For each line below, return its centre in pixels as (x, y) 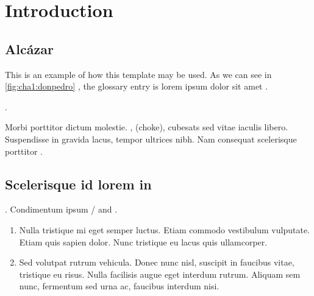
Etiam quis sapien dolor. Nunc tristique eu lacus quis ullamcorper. (143, 241)
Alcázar (29, 48)
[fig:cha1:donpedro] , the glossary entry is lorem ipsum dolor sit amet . (137, 86)
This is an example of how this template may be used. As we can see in (138, 74)
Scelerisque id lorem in (78, 184)
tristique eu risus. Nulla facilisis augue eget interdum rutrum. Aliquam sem (160, 274)
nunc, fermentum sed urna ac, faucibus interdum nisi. (119, 286)
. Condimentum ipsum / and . (61, 209)
